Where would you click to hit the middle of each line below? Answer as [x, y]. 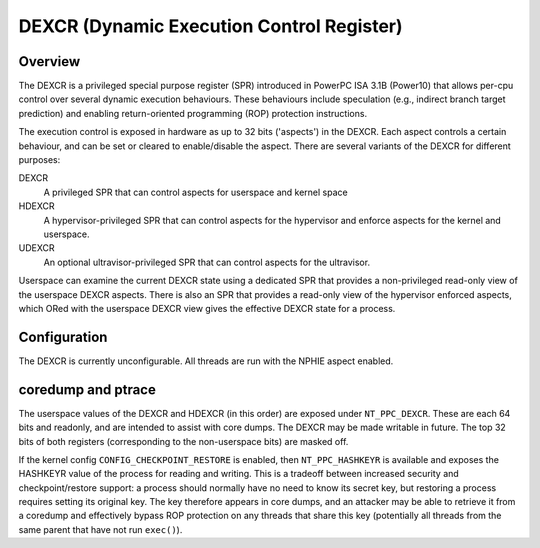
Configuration [63, 336]
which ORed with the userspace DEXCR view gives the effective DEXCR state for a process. [207, 308]
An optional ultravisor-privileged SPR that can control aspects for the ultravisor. [206, 262]
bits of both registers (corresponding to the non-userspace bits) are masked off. [183, 441]
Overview [49, 61]
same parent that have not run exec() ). [100, 529]
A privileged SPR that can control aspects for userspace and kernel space [196, 192]
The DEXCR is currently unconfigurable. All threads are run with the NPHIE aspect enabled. [206, 361]
